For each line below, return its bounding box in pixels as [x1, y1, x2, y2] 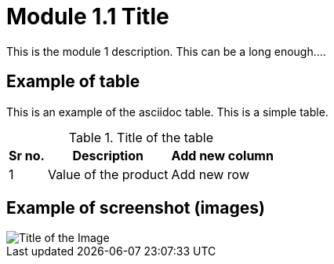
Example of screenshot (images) [6, 198, 265, 218]
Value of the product [47, 166, 169, 182]
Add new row [171, 166, 249, 182]
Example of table [6, 71, 140, 92]
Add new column [171, 147, 274, 163]
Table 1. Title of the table [68, 129, 214, 145]
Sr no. [9, 147, 45, 163]
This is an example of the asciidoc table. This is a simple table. [6, 104, 329, 119]
